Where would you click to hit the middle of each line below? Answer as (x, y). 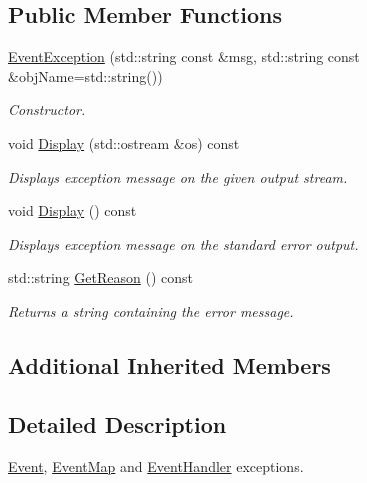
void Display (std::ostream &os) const (124, 142)
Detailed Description (117, 423)
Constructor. (47, 109)
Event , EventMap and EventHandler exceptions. (156, 465)
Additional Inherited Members (169, 364)
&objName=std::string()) (85, 75)
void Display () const (72, 210)
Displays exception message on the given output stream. (178, 176)
